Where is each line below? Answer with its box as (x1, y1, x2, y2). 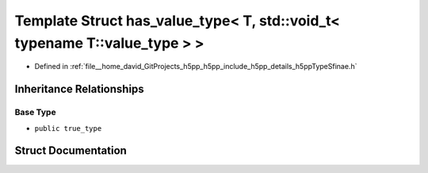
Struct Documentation (14, 144, 127, 158)
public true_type (34, 124, 102, 133)
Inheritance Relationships (14, 83, 144, 96)
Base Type (14, 107, 56, 118)
